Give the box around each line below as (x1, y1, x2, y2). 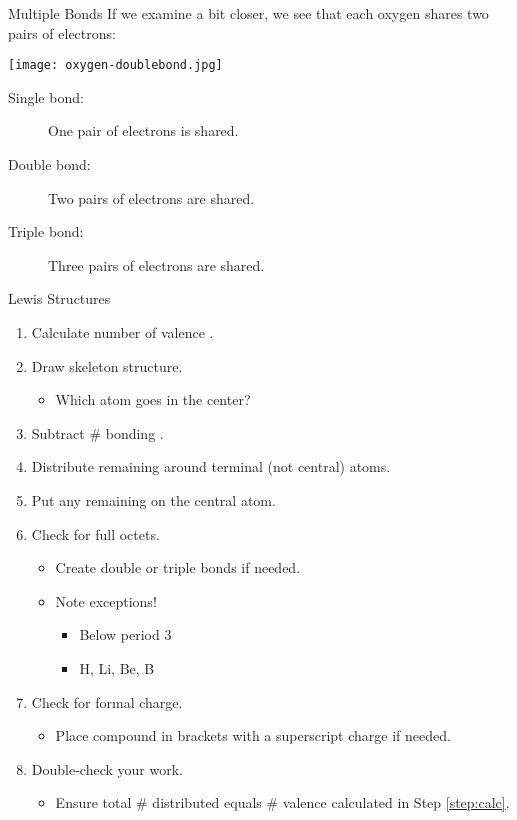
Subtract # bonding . (31, 422, 164, 443)
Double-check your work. (31, 758, 183, 779)
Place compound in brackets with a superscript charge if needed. (55, 725, 451, 746)
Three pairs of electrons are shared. (48, 254, 265, 275)
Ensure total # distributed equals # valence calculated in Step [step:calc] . (55, 792, 510, 813)
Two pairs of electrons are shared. (48, 187, 255, 208)
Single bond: (8, 86, 84, 107)
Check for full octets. (31, 523, 160, 544)
